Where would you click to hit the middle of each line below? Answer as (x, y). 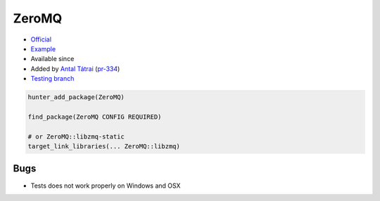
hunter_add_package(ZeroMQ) (76, 97)
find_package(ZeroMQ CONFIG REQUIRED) (95, 117)
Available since (52, 59)
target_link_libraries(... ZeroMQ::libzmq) (104, 147)
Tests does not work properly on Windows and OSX (106, 186)
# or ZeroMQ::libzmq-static (76, 136)
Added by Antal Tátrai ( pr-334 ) (75, 69)
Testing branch (52, 79)
